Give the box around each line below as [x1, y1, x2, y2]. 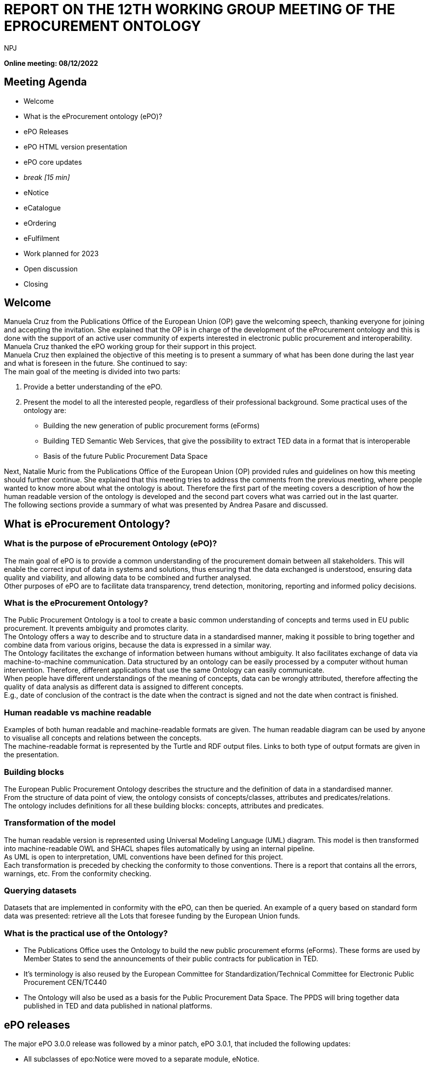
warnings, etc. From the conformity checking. [4, 869, 151, 878]
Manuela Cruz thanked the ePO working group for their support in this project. [4, 342, 257, 351]
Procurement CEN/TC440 [24, 978, 107, 987]
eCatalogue [24, 203, 61, 212]
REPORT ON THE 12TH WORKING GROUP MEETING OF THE [4, 1, 396, 18]
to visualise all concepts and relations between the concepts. [4, 734, 202, 742]
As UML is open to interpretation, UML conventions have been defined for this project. [4, 852, 283, 861]
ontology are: [24, 406, 66, 415]
